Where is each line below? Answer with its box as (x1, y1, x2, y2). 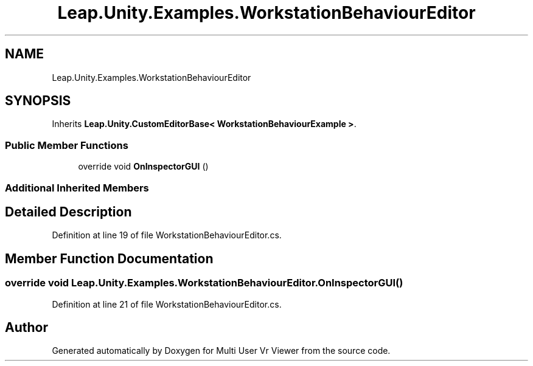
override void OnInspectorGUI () (78, 161, 209, 172)
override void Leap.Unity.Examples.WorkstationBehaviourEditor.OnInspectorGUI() (5, 277, 403, 289)
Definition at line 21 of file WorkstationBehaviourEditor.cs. (52, 299, 282, 309)
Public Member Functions (5, 139, 128, 151)
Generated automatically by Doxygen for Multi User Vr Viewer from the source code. (52, 345, 391, 356)
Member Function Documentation (5, 250, 214, 266)
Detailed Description (5, 204, 132, 219)
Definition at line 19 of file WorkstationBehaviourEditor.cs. (52, 230, 282, 241)
